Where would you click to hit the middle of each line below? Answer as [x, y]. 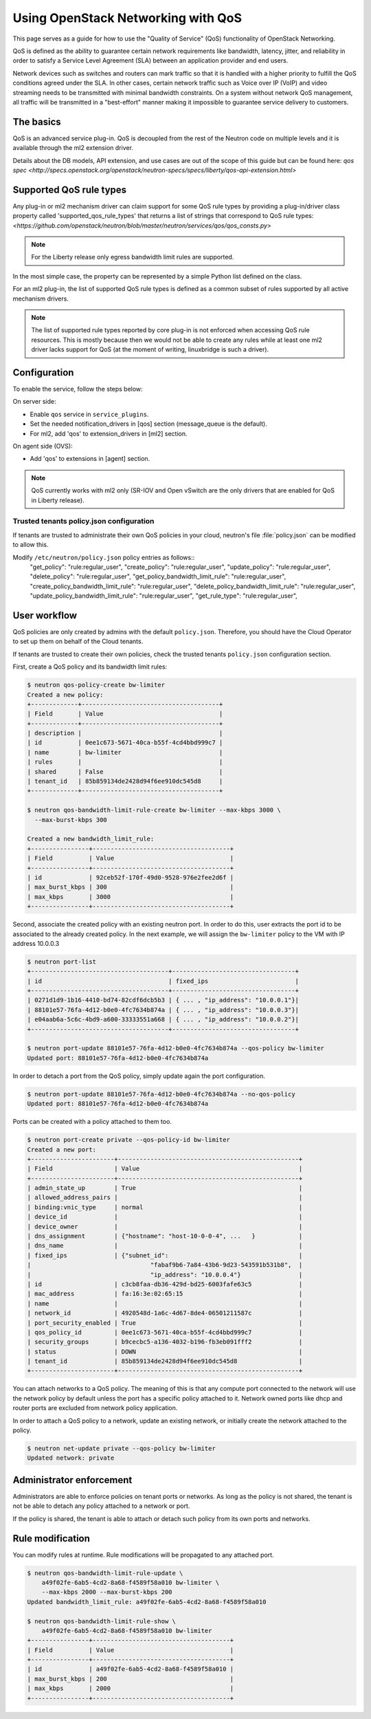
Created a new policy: [65, 694]
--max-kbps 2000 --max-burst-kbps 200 [107, 1592]
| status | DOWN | [165, 1351]
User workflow [45, 615]
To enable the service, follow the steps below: [78, 389]
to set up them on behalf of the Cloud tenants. [78, 641]
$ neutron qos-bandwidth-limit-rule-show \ [102, 1621]
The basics [37, 121]
